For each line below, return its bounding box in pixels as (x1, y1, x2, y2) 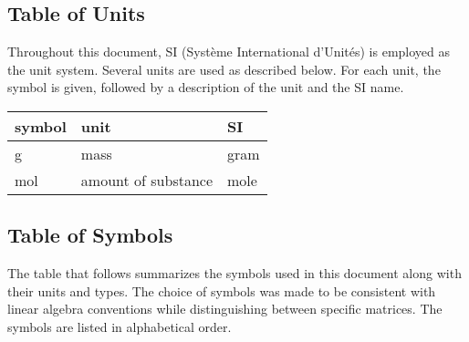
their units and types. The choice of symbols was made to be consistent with (7, 281, 436, 300)
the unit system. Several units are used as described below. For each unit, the (7, 59, 441, 78)
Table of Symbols (7, 221, 173, 249)
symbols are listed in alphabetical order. (7, 316, 232, 336)
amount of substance (80, 169, 214, 191)
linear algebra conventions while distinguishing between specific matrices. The (7, 299, 443, 318)
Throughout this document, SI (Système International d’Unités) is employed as (7, 42, 451, 61)
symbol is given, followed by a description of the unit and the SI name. (7, 78, 404, 97)
